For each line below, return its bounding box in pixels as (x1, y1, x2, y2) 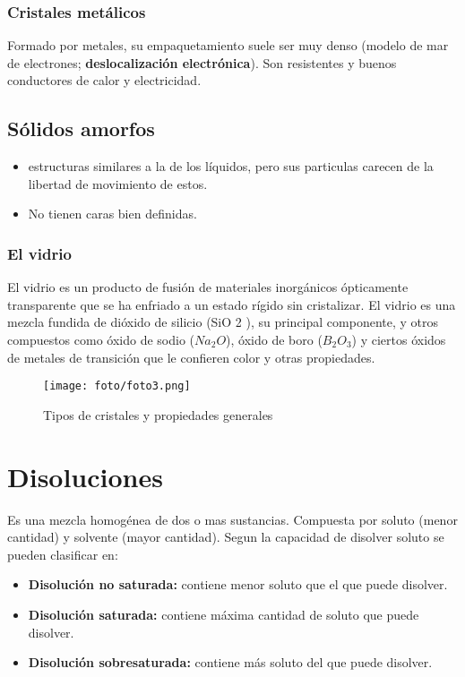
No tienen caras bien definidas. (28, 204, 197, 223)
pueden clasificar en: (7, 544, 118, 563)
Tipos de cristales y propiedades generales (43, 405, 273, 424)
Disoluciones (7, 458, 163, 494)
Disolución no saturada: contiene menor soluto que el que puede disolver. (28, 575, 448, 594)
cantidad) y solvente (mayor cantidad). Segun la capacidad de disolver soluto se (7, 527, 444, 546)
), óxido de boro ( (226, 330, 323, 348)
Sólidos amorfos (7, 115, 155, 142)
